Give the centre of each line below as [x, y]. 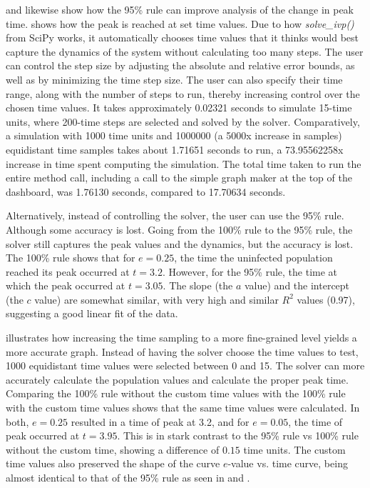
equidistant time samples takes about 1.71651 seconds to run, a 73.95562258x [175, 149]
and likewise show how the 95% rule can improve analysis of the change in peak [180, 9]
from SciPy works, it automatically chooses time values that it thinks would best [182, 38]
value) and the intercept [297, 285]
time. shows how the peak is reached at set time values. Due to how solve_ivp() [180, 23]
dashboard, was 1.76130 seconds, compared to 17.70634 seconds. [146, 191]
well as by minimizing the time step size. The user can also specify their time [174, 79]
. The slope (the [198, 285]
